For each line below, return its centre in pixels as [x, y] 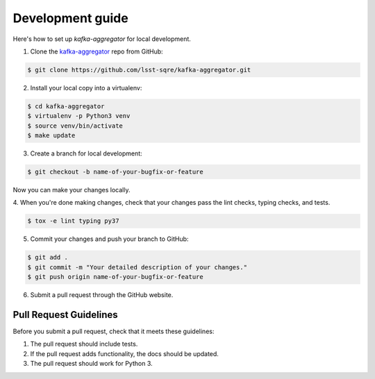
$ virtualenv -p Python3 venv [79, 116]
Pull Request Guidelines [65, 315]
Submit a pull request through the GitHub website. [102, 295]
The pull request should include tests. [84, 344]
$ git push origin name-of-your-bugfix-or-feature [116, 277]
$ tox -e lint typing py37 [73, 221]
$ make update [51, 136]
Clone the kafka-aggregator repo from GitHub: [97, 51]
